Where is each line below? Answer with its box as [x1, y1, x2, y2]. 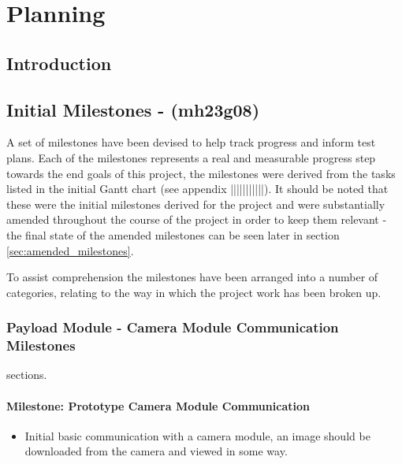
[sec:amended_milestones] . [6, 242, 134, 258]
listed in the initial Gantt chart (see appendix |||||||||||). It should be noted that [6, 180, 389, 197]
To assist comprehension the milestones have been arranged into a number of [6, 269, 378, 285]
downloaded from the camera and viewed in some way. [24, 443, 288, 459]
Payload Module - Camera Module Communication [6, 317, 339, 337]
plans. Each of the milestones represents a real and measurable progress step [6, 149, 376, 165]
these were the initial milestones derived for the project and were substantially [6, 195, 385, 212]
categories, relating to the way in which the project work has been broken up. [6, 284, 382, 300]
